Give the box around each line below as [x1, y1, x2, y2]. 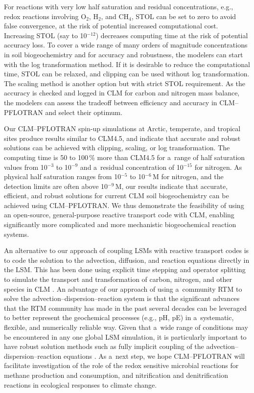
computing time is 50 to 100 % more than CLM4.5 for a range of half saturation [4, 152, 245, 162]
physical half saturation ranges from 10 [4, 171, 121, 182]
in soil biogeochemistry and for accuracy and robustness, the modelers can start [4, 49, 243, 59]
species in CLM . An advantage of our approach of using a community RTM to [4, 283, 242, 294]
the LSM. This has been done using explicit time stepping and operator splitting [4, 264, 246, 275]
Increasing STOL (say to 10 [4, 30, 87, 40]
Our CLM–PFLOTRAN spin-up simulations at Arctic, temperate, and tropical [4, 123, 241, 134]
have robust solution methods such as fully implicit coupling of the [4, 341, 204, 351]
